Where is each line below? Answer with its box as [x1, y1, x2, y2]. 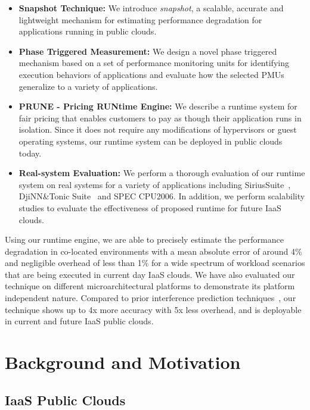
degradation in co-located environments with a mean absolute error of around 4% [5, 245, 302, 257]
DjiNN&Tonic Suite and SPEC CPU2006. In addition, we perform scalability [18, 190, 305, 202]
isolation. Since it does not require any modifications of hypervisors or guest [18, 123, 297, 136]
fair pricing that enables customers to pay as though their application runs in [18, 111, 302, 124]
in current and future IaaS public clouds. [5, 315, 154, 327]
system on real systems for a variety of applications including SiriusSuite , [18, 178, 291, 190]
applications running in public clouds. [18, 25, 157, 37]
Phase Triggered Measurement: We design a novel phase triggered [18, 45, 277, 57]
